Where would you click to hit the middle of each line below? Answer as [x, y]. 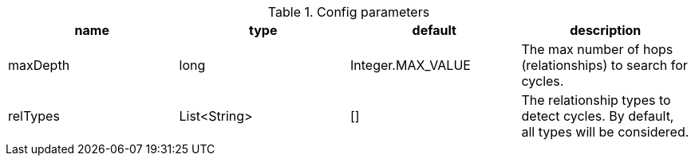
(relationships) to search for [604, 65]
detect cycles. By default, [598, 116]
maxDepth [39, 65]
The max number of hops [597, 49]
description [606, 30]
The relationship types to [596, 100]
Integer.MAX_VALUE [411, 65]
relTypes [34, 116]
